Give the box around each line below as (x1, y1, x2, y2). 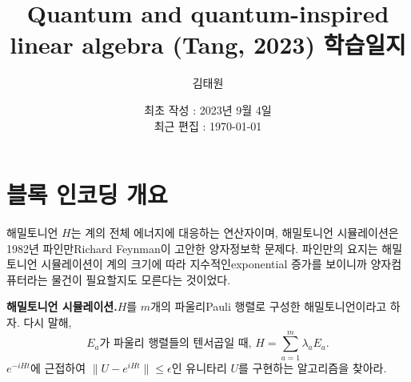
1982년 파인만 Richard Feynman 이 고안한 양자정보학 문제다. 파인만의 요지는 (6, 239, 378, 256)
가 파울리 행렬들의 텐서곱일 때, (99, 338, 252, 350)
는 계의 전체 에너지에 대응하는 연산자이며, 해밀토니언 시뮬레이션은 (70, 224, 399, 241)
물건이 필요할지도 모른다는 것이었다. (51, 271, 231, 288)
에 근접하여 (30, 359, 86, 376)
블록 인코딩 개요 (6, 178, 168, 211)
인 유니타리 (171, 359, 227, 376)
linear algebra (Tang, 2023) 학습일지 (10, 28, 406, 61)
